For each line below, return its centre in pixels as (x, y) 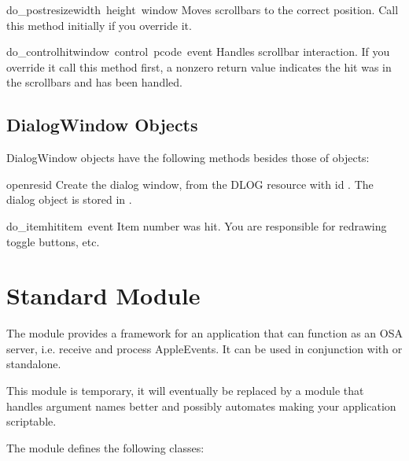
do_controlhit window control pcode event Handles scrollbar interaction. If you (198, 52)
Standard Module (103, 295)
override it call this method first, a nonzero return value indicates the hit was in (199, 66)
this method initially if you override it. (99, 25)
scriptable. (31, 421)
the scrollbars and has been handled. (94, 82)
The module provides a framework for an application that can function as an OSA (204, 333)
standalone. (34, 364)
